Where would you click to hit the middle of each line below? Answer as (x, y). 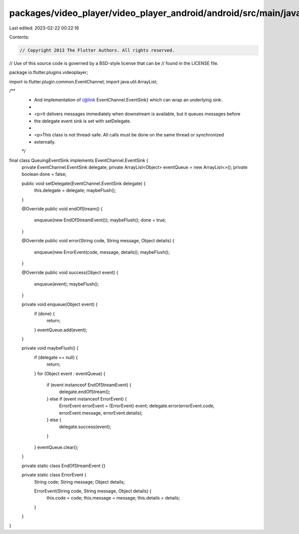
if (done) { (44, 313)
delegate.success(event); (85, 427)
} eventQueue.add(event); (61, 330)
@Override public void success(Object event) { (70, 273)
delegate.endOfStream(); (85, 392)
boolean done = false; (44, 174)
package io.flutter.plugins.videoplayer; (49, 72)
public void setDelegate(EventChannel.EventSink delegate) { (84, 183)
